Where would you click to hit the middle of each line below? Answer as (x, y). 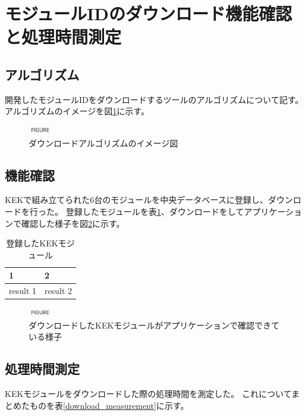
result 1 (23, 291)
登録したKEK (32, 243)
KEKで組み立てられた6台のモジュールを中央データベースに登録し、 (136, 200)
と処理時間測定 (63, 37)
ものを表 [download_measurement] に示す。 (109, 405)
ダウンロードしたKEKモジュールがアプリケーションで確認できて (154, 325)
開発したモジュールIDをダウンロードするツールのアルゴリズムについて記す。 (154, 99)
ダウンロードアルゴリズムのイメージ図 (103, 143)
